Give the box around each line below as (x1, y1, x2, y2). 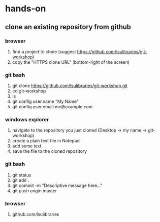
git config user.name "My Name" (12, 98, 79, 104)
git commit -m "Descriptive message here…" (12, 182, 102, 188)
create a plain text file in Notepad (12, 138, 80, 144)
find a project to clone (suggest (12, 48, 76, 54)
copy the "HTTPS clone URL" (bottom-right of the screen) (12, 59, 129, 65)
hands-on (5, 3, 46, 14)
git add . (12, 177, 30, 183)
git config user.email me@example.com (12, 104, 93, 110)
